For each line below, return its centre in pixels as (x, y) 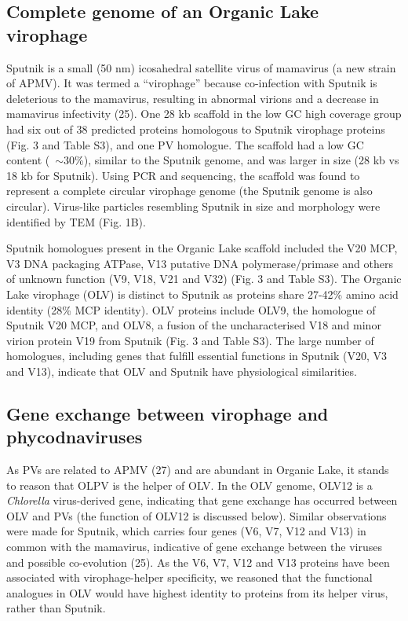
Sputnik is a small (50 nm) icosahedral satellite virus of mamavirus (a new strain (201, 67)
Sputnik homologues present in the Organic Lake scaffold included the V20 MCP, (202, 248)
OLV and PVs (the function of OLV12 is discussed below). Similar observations (197, 515)
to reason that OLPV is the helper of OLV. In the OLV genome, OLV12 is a (189, 485)
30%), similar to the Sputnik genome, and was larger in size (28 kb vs (231, 160)
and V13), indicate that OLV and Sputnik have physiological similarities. (182, 371)
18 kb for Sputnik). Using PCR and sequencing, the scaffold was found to (183, 175)
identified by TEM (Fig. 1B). (76, 221)
